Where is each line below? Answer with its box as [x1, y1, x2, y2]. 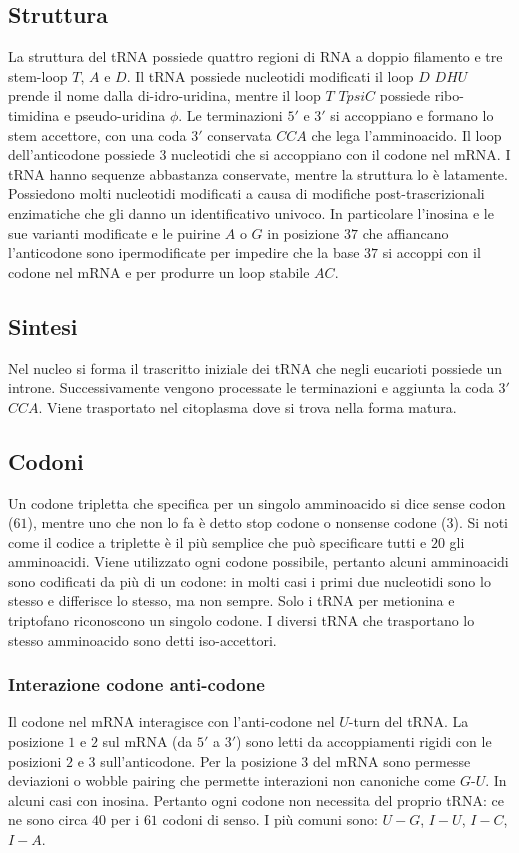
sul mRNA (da [102, 731, 193, 752]
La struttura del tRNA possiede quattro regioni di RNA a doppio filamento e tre [8, 46, 503, 67]
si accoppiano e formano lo [330, 104, 494, 125]
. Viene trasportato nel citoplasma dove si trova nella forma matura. [38, 396, 457, 417]
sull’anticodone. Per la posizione [100, 750, 297, 771]
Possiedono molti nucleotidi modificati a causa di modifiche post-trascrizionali [8, 183, 485, 204]
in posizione [267, 222, 340, 243]
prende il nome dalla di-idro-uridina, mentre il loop [8, 85, 321, 106]
